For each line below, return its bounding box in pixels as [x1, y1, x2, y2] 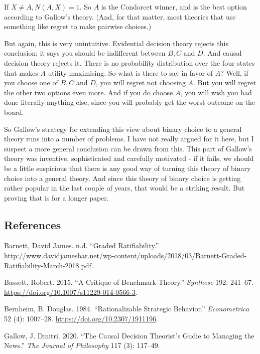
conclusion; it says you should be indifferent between [4, 48, 166, 58]
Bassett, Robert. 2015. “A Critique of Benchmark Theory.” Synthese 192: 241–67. [4, 277, 253, 287]
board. [4, 106, 24, 117]
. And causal [203, 48, 242, 58]
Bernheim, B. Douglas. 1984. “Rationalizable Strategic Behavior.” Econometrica [4, 303, 249, 314]
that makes [4, 67, 38, 78]
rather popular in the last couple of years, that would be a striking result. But [4, 183, 245, 193]
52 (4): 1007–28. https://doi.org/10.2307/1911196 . [4, 313, 159, 324]
